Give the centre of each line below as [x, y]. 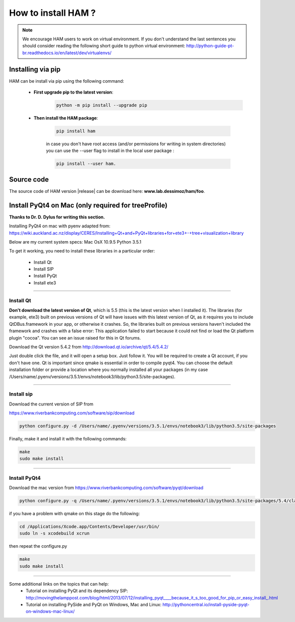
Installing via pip [35, 69]
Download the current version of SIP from [51, 404]
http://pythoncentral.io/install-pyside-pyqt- [206, 604]
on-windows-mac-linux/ [50, 611]
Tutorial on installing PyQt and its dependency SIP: [77, 591]
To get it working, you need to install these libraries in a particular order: [82, 251]
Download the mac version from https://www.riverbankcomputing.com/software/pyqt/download [106, 488]
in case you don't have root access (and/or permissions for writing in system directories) [136, 144]
